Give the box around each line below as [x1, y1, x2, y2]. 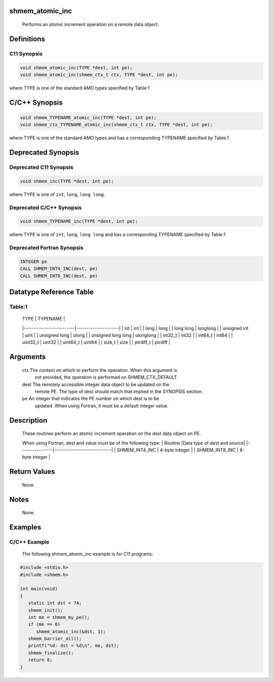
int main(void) [20, 586, 58, 592]
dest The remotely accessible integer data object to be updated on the [22, 381, 169, 388]
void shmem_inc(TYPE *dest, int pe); [20, 178, 114, 184]
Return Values [9, 467, 55, 476]
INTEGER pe [20, 258, 47, 264]
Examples [9, 523, 42, 531]
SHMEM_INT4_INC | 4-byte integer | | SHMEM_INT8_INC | [117, 447, 238, 453]
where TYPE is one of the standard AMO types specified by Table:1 [9, 84, 150, 91]
